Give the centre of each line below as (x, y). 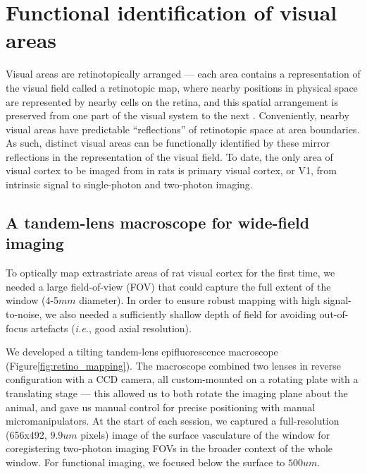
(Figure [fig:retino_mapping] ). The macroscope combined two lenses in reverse (173, 365)
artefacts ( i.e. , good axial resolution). (111, 328)
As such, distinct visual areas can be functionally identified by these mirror (168, 143)
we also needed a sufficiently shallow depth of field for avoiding (181, 314)
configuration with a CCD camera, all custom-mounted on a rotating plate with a (182, 379)
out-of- (334, 314)
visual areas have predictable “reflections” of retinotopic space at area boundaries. (183, 129)
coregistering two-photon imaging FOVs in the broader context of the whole (169, 448)
